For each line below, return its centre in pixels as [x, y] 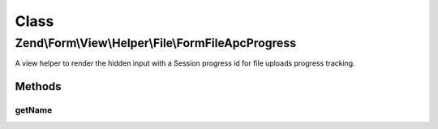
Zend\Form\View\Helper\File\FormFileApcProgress [155, 43]
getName [34, 110]
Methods [38, 86]
